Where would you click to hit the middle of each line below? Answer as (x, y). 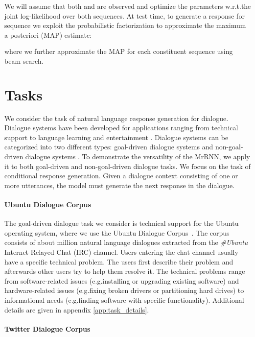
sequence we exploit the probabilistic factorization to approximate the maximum (125, 25)
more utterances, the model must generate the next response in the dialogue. (120, 185)
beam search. (24, 60)
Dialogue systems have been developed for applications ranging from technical (121, 128)
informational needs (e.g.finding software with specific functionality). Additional (124, 300)
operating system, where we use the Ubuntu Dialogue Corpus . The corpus (117, 232)
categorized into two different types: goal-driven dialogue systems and (109, 147)
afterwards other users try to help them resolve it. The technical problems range (125, 271)
